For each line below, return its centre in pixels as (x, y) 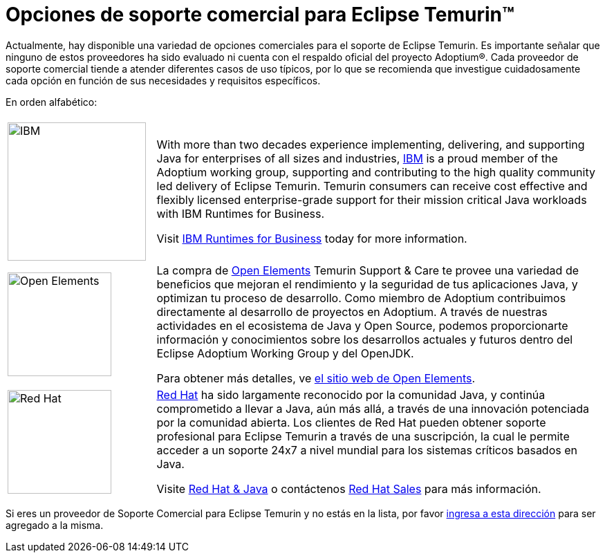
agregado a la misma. (55, 525)
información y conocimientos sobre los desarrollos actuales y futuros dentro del (365, 339)
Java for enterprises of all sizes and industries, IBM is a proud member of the (357, 158)
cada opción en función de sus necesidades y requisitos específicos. (163, 80)
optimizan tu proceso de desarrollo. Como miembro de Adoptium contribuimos (361, 298)
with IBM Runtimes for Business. (241, 213)
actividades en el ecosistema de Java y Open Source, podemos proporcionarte (362, 325)
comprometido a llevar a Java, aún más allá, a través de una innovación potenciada (373, 408)
